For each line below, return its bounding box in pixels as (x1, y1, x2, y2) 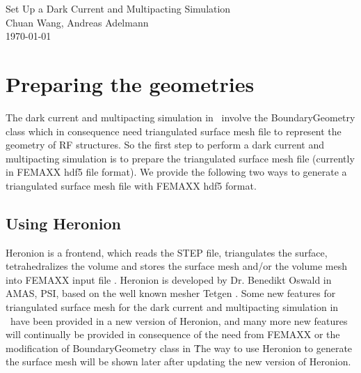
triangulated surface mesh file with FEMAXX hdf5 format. (6, 178, 257, 192)
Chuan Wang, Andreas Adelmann (6, 15, 149, 29)
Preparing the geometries (6, 69, 255, 98)
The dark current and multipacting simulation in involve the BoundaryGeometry (6, 109, 355, 124)
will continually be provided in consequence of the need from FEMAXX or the (6, 327, 340, 342)
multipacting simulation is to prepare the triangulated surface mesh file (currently (6, 151, 355, 165)
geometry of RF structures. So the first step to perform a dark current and (6, 137, 324, 152)
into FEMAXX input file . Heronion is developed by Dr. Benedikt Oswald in (6, 272, 332, 287)
